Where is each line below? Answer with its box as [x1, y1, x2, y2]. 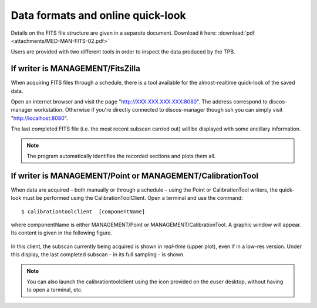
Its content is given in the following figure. [11, 229, 113, 236]
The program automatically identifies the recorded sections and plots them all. [26, 152, 216, 159]
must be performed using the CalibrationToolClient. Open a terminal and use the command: [22, 195, 243, 202]
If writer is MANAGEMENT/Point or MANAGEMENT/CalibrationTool [11, 170, 258, 180]
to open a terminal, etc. [26, 286, 83, 293]
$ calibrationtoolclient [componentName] [21, 208, 146, 215]
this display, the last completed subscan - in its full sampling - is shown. [11, 251, 185, 258]
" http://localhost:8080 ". [11, 115, 68, 122]
